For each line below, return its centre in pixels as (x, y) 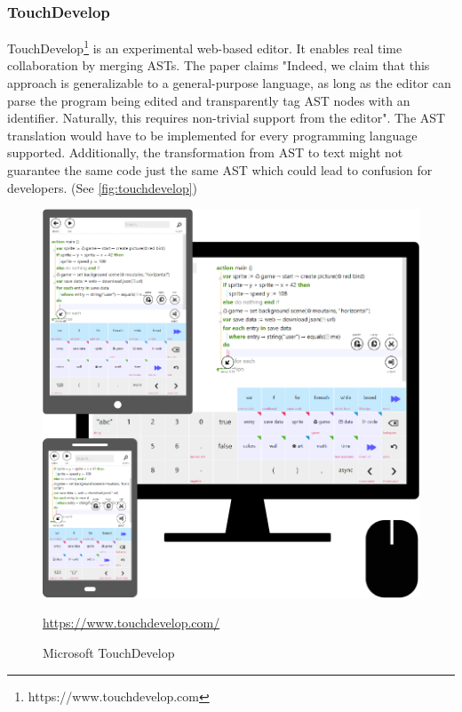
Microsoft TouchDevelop (109, 653)
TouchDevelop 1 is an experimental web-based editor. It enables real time (205, 47)
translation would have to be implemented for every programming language (212, 135)
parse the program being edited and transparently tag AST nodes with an (209, 100)
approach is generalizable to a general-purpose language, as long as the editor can (229, 83)
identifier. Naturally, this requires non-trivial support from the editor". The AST (227, 118)
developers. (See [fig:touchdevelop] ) (103, 187)
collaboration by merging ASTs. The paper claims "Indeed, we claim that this (219, 65)
